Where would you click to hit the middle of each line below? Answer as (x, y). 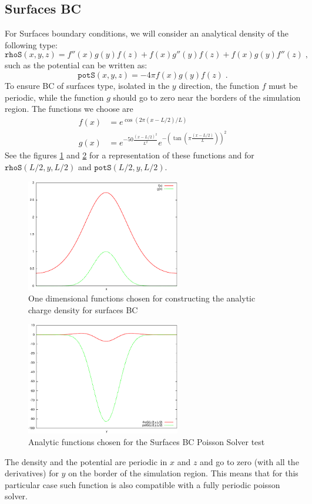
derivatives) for (32, 473)
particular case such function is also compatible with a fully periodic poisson (142, 484)
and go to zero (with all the (249, 461)
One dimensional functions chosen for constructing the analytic (142, 298)
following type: (31, 44)
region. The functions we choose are (69, 109)
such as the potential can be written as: (76, 65)
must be (283, 85)
